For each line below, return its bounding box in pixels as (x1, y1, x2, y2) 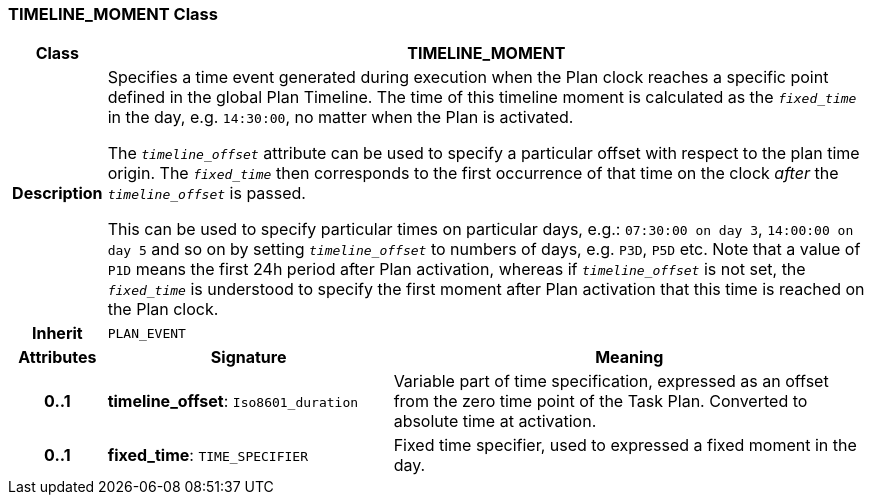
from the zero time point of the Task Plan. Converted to (393, 391, 808, 412)
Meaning (595, 347, 664, 368)
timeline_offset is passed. (107, 183, 306, 204)
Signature (210, 347, 287, 368)
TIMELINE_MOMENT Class (8, 4, 218, 24)
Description (12, 183, 103, 204)
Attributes (18, 347, 97, 368)
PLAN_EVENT (107, 325, 186, 341)
